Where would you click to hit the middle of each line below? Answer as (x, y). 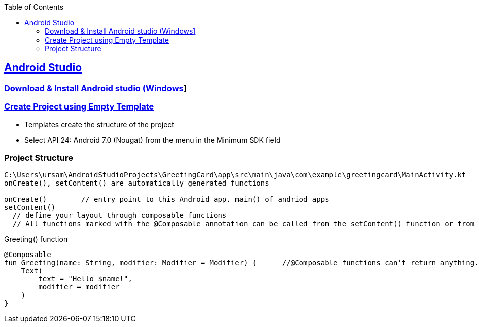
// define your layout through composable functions (119, 216)
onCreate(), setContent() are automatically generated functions (137, 183)
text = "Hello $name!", (85, 279)
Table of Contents (34, 7)
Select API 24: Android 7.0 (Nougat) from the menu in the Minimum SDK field (152, 140)
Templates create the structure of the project (99, 124)
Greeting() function (36, 239)
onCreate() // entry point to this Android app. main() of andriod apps (167, 199)
